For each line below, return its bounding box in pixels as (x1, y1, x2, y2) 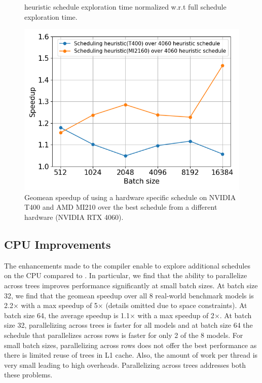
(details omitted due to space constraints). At (105, 300, 247, 311)
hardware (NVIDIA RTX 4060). (24, 211, 124, 222)
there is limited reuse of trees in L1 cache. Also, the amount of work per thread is (4, 350, 258, 360)
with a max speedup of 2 (137, 310, 214, 320)
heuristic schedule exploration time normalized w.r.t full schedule (24, 2, 227, 12)
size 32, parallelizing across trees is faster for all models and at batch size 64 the (4, 320, 253, 330)
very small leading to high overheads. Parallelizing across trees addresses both (4, 359, 246, 370)
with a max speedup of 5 (21, 300, 98, 311)
